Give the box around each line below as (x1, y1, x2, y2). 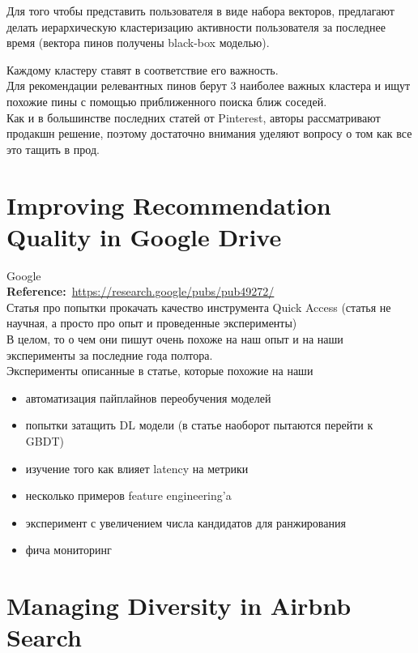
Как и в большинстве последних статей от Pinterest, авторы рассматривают (6, 109, 381, 126)
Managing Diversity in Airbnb (6, 589, 352, 622)
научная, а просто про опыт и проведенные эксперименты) (6, 314, 297, 331)
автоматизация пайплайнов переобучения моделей (25, 389, 271, 406)
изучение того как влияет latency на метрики (25, 459, 249, 476)
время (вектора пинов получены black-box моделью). (6, 34, 270, 51)
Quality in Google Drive (6, 220, 282, 253)
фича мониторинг (25, 541, 112, 558)
